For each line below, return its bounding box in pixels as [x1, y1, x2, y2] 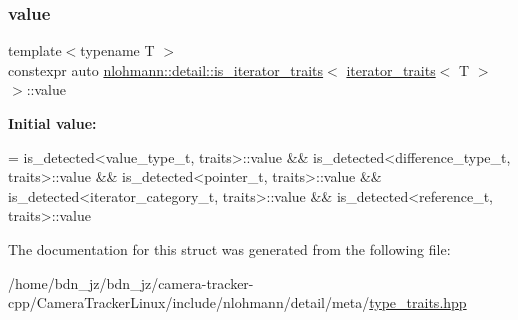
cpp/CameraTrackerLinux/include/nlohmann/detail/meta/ [8, 292, 370, 313]
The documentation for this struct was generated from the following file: [8, 238, 451, 259]
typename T [80, 40, 155, 61]
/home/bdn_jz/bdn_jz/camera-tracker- [8, 272, 254, 293]
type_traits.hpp [369, 292, 467, 313]
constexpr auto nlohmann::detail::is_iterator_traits [8, 59, 324, 80]
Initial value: [8, 113, 97, 133]
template [8, 40, 62, 61]
